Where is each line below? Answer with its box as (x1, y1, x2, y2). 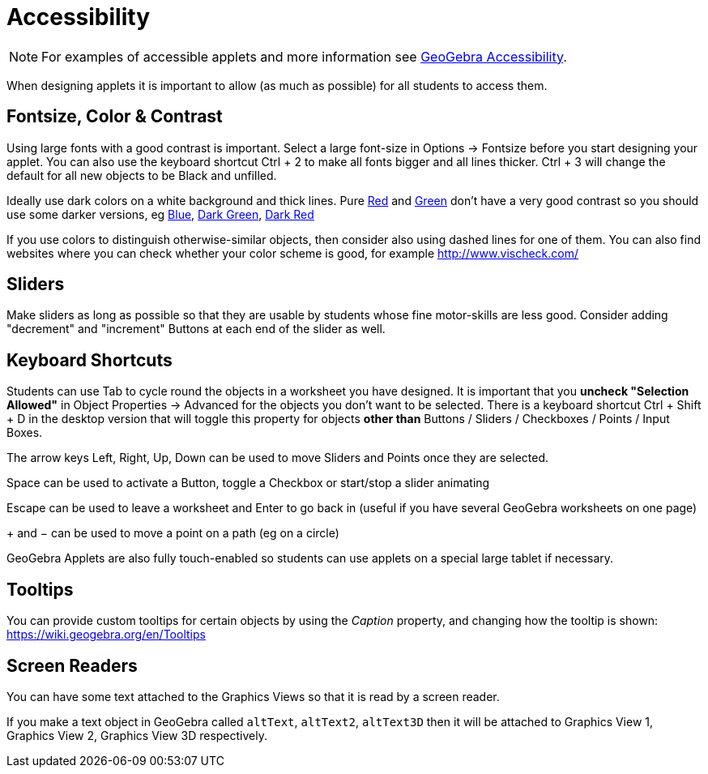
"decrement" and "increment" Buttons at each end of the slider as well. (6, 322, 386, 336)
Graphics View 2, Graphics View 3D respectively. (6, 728, 267, 742)
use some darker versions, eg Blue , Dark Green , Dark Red (6, 207, 314, 221)
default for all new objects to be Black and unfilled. (6, 168, 277, 182)
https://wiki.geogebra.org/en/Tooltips (6, 627, 206, 642)
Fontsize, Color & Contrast (6, 106, 223, 127)
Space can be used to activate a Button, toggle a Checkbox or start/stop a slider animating (6, 476, 490, 490)
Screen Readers (6, 655, 138, 676)
